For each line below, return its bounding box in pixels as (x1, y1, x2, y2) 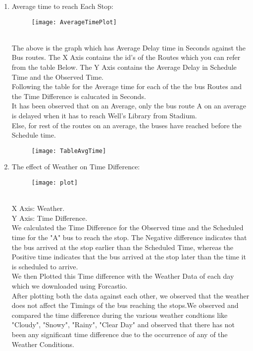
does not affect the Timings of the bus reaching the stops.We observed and (11, 300, 239, 310)
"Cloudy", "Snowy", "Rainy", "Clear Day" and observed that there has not (11, 319, 235, 330)
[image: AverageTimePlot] (31, 18, 117, 26)
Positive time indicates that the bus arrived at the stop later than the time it (11, 251, 246, 262)
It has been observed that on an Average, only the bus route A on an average (11, 100, 247, 111)
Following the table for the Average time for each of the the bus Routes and (11, 81, 242, 92)
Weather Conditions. (11, 339, 74, 349)
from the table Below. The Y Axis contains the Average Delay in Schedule (11, 62, 237, 72)
